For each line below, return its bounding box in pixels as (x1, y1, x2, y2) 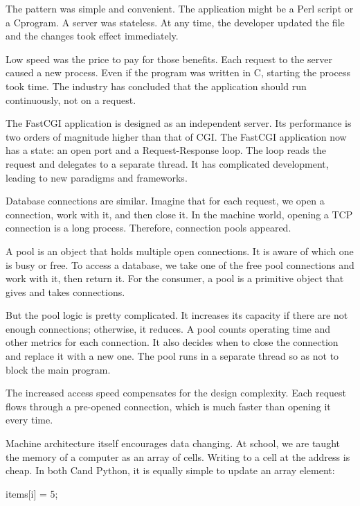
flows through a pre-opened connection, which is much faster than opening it (6, 399, 331, 413)
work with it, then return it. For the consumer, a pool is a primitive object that (6, 271, 344, 286)
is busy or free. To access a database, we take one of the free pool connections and (6, 257, 354, 272)
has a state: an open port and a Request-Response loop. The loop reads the (6, 143, 326, 157)
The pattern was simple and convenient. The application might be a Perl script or (6, 1, 354, 15)
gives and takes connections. (6, 284, 125, 299)
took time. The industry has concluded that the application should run (6, 78, 307, 93)
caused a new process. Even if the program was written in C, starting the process (6, 65, 350, 80)
